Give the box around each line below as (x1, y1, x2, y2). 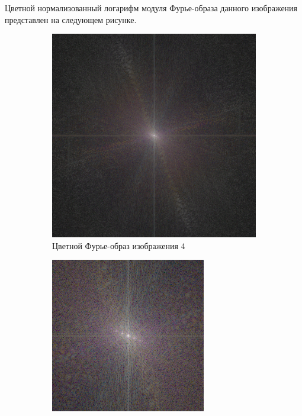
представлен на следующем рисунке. (5, 13, 137, 25)
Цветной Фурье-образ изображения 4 (52, 239, 185, 251)
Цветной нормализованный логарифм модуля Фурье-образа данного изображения (5, 2, 298, 14)
